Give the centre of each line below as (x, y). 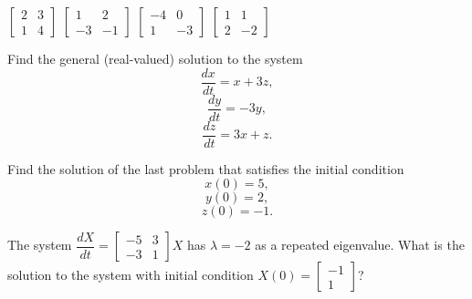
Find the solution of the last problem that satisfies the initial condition (206, 168)
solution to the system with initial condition (131, 275)
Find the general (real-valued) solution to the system (155, 58)
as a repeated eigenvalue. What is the (360, 245)
